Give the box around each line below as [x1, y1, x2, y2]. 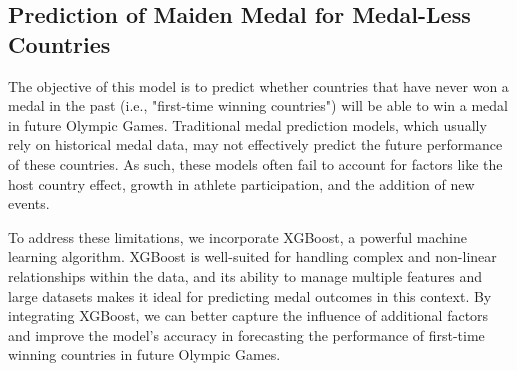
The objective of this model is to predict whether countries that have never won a [8, 75, 509, 96]
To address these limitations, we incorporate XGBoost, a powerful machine [8, 226, 467, 247]
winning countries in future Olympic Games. [8, 344, 281, 365]
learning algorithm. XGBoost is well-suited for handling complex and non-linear [8, 246, 497, 267]
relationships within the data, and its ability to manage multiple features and [8, 265, 483, 286]
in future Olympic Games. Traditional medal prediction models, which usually [8, 114, 487, 135]
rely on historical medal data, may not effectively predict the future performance [8, 134, 503, 155]
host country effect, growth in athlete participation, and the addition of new [8, 173, 475, 194]
